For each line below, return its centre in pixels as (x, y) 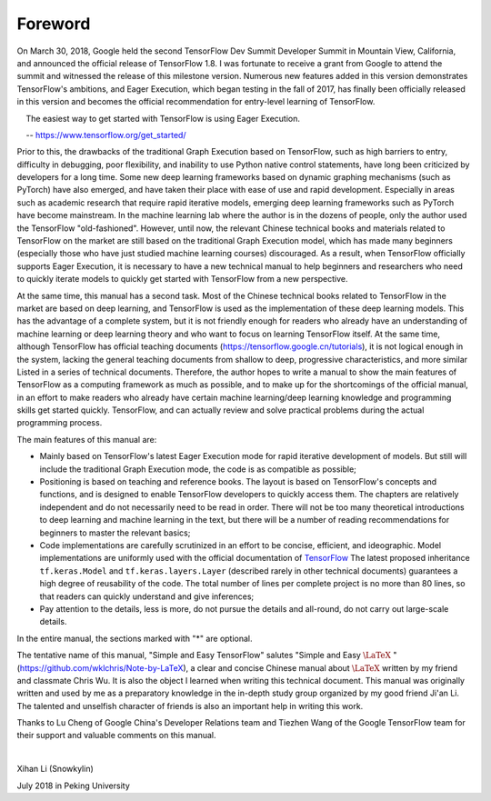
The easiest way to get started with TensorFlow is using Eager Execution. (163, 118)
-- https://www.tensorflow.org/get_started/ (106, 135)
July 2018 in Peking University (74, 786)
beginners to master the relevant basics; (115, 533)
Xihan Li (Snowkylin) (55, 769)
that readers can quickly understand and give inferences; (147, 596)
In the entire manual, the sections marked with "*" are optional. (135, 638)
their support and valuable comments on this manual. (116, 736)
